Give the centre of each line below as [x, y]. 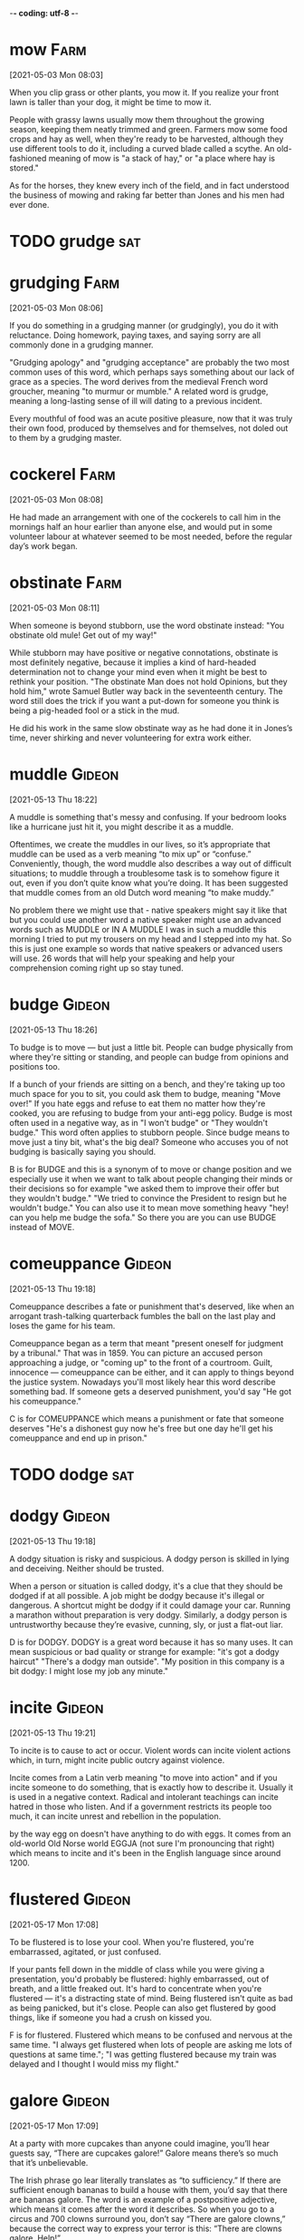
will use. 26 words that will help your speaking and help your [122, 958]
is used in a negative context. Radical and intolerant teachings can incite [144, 1796]
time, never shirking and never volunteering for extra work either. [130, 738]
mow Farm [48, 50]
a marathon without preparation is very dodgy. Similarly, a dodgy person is [148, 1615]
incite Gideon [57, 1708]
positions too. [35, 1066]
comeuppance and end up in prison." [78, 1438]
